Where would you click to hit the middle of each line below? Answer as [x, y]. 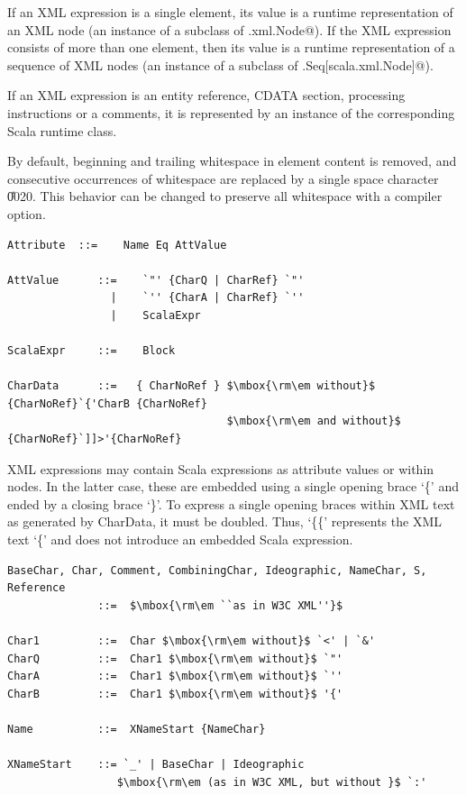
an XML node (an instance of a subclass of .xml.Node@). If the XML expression [229, 29]
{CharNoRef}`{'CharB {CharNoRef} [107, 403]
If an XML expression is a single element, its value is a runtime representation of [230, 12]
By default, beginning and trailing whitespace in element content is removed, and [232, 161]
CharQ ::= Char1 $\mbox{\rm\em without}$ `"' [175, 658]
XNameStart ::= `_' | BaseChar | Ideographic [156, 765]
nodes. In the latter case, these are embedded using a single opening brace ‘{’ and [233, 486]
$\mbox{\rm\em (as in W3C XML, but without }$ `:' [272, 782]
